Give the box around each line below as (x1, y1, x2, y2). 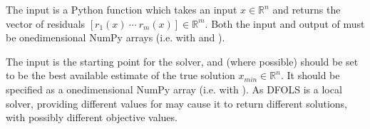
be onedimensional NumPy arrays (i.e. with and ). (6, 30, 225, 45)
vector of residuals (6, 16, 86, 31)
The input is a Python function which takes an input (6, 2, 237, 16)
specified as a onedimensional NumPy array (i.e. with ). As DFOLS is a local (6, 81, 342, 96)
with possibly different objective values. (6, 110, 178, 125)
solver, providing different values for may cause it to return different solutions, (6, 96, 347, 110)
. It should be (280, 68, 340, 83)
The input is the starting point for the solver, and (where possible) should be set (6, 53, 359, 68)
